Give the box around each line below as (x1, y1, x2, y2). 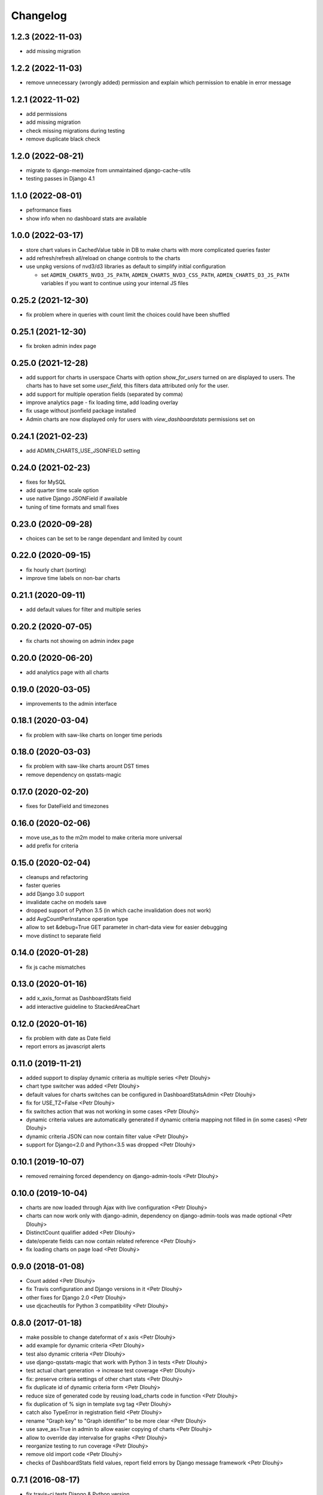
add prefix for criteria (26, 842, 79, 849)
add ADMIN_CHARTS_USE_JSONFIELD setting (26, 447, 141, 454)
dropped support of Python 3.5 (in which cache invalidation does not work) (26, 907, 212, 914)
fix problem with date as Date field (26, 1035, 111, 1042)
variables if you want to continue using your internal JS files (41, 280, 188, 287)
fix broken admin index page (26, 342, 97, 349)
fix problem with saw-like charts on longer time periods (26, 731, 163, 739)
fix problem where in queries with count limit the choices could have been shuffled (26, 311, 230, 318)
